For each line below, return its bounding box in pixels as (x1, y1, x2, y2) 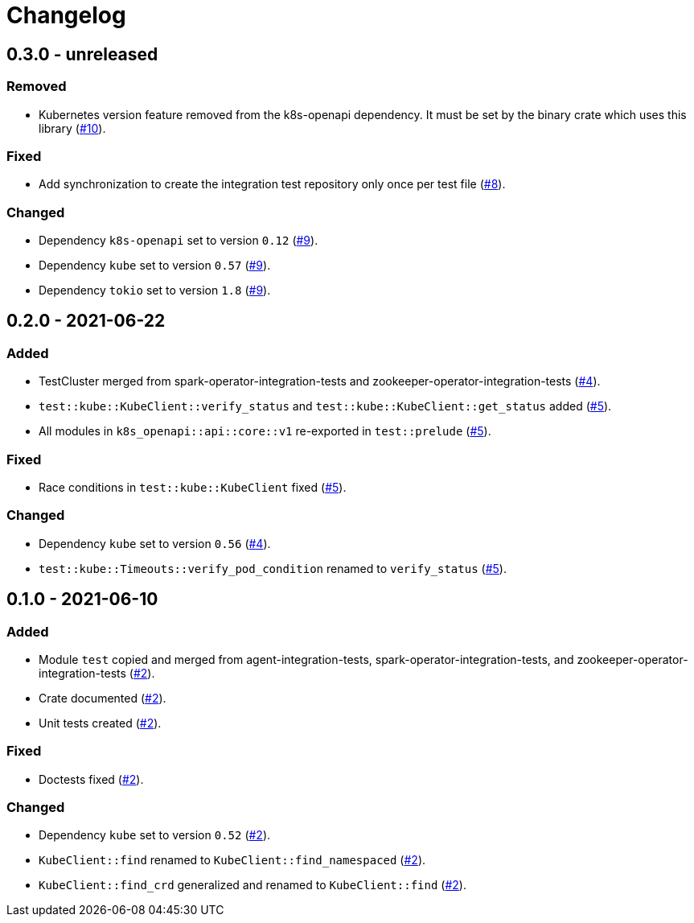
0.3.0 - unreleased (6, 43, 158, 64)
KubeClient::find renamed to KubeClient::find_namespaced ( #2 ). (39, 853, 426, 867)
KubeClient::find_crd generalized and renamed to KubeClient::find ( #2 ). (39, 878, 466, 892)
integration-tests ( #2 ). (39, 665, 155, 680)
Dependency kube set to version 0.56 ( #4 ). (39, 536, 271, 550)
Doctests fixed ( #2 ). (39, 772, 144, 786)
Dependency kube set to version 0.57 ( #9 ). (39, 258, 271, 273)
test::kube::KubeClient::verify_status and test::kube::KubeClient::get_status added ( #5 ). (39, 399, 612, 414)
